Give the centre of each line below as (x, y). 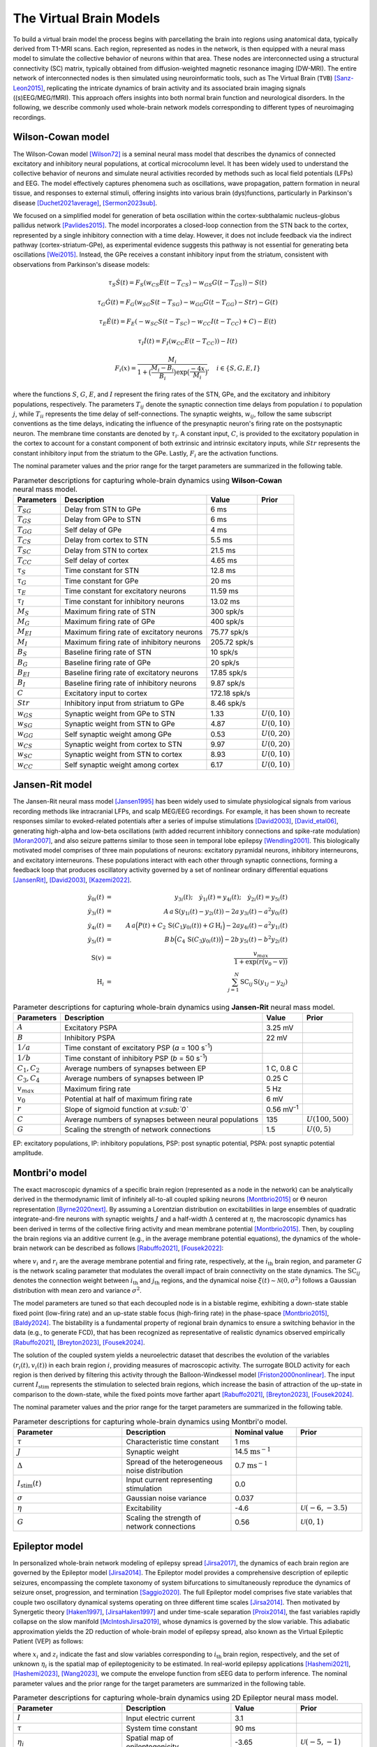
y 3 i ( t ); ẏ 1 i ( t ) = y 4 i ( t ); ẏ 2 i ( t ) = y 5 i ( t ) (231, 898)
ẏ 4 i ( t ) (96, 926)
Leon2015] (28, 88)
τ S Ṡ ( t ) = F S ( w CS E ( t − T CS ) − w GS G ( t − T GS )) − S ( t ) (188, 283)
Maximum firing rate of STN (110, 611)
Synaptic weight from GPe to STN (120, 713)
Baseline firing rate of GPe (108, 662)
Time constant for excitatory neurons (125, 591)
